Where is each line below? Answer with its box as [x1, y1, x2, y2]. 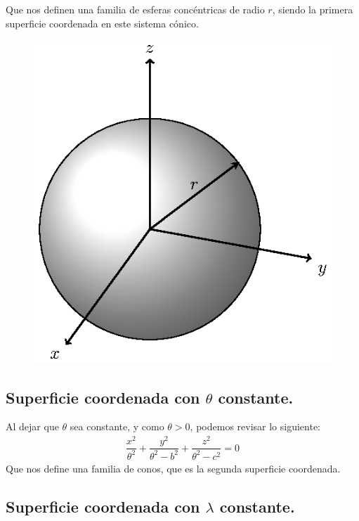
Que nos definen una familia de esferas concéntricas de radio [6, 2, 265, 16]
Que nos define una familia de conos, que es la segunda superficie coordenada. [6, 461, 341, 475]
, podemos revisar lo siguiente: [190, 419, 321, 434]
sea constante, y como [70, 419, 164, 434]
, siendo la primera [272, 2, 353, 16]
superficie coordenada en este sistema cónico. [6, 15, 199, 30]
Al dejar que [6, 419, 59, 434]
